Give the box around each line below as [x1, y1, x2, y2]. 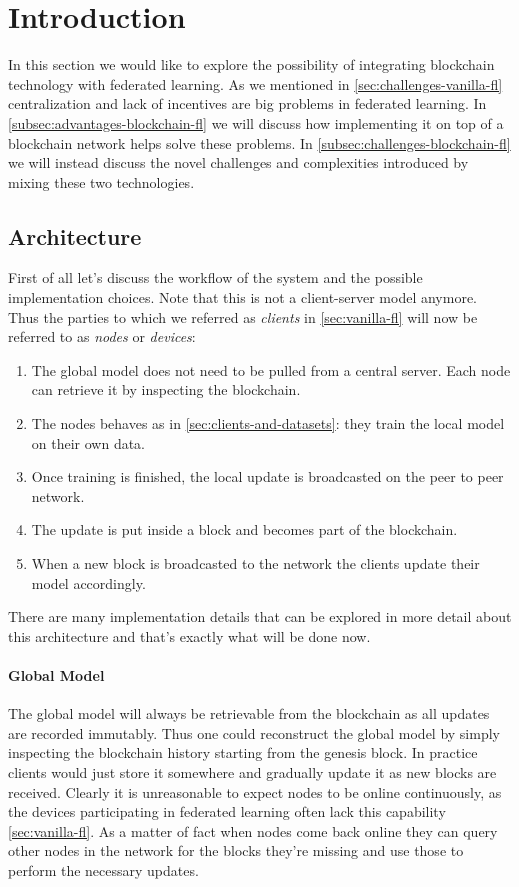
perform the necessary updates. [8, 859, 199, 880]
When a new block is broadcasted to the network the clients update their [31, 553, 480, 574]
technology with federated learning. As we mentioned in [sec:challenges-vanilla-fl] [8, 73, 503, 94]
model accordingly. [31, 572, 146, 593]
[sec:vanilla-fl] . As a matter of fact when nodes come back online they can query [8, 820, 498, 841]
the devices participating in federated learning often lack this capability [8, 801, 446, 822]
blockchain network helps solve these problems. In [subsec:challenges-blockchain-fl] [8, 132, 511, 153]
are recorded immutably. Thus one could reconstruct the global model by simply [8, 722, 500, 743]
